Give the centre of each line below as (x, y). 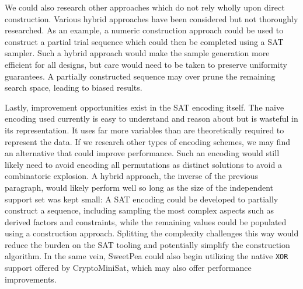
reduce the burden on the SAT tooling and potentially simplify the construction (147, 244)
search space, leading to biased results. (74, 87)
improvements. (31, 279)
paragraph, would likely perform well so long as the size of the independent (139, 187)
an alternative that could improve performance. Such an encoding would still (142, 153)
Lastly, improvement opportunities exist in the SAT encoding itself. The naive (144, 107)
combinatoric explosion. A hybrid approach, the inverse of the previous (132, 176)
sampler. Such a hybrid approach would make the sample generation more (137, 53)
